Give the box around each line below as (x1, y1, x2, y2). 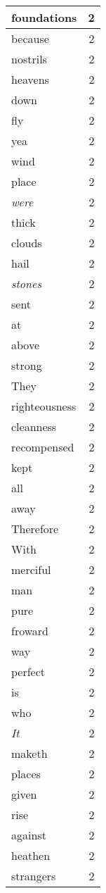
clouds (11, 235, 42, 251)
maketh (11, 745, 48, 761)
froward (11, 623, 48, 639)
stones (11, 275, 41, 292)
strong (11, 357, 42, 373)
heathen (11, 847, 51, 863)
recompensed (11, 439, 74, 455)
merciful (11, 561, 51, 577)
